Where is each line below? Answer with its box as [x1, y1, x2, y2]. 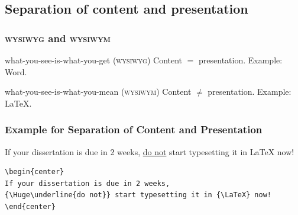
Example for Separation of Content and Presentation [5, 122, 263, 137]
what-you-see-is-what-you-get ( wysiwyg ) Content [5, 54, 183, 66]
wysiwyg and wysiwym [5, 30, 111, 45]
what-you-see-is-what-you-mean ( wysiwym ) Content [5, 85, 192, 98]
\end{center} [5, 202, 56, 211]
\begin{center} [5, 168, 64, 177]
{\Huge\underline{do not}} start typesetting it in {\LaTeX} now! [5, 191, 272, 200]
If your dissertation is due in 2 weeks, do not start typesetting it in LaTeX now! [5, 145, 294, 158]
